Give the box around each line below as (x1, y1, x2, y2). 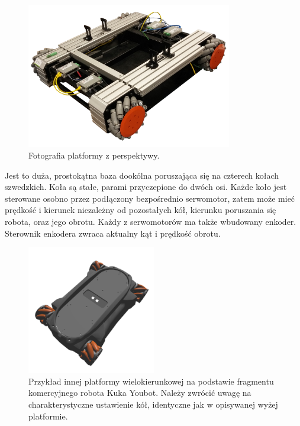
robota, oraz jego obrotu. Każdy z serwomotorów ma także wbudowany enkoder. (5, 215, 296, 227)
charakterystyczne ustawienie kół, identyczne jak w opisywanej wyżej (28, 398, 278, 410)
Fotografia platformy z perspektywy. (28, 149, 160, 161)
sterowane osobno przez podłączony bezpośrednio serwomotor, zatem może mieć (5, 192, 295, 204)
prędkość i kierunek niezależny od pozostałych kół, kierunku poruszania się (5, 204, 276, 216)
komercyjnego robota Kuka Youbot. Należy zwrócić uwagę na (28, 386, 251, 399)
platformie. (28, 409, 68, 422)
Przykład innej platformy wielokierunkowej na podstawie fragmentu (28, 375, 274, 387)
